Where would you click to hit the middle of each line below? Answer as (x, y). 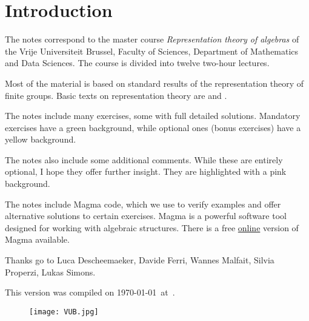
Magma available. (37, 239)
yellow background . (41, 139)
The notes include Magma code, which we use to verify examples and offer (143, 204)
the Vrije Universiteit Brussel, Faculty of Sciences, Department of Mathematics (152, 51)
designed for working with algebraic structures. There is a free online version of (152, 227)
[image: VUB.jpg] (64, 312)
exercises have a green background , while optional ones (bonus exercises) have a (153, 127)
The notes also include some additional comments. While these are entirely (144, 159)
